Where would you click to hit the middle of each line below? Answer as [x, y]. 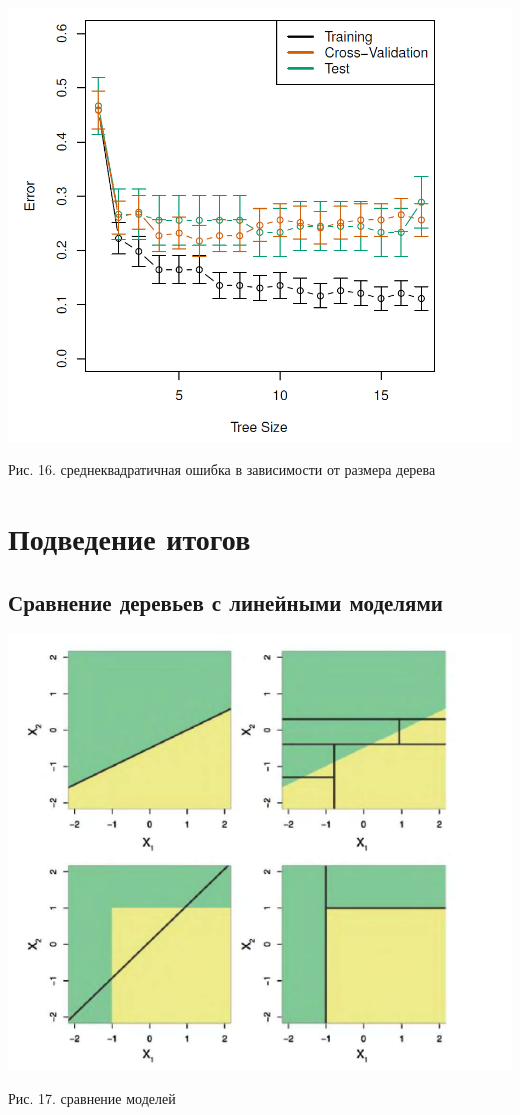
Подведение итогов [129, 538]
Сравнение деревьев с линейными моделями [225, 601]
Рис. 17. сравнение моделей [92, 1097]
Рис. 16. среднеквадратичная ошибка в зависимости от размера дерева [222, 469]
